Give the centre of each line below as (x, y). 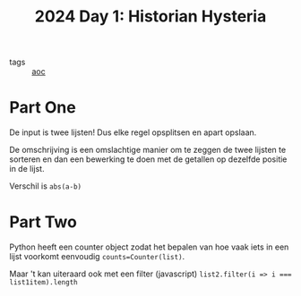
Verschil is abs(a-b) (46, 186)
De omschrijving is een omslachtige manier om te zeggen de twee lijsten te (148, 150)
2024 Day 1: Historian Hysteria (150, 17)
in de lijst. (27, 169)
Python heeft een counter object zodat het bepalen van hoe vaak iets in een (149, 247)
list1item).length (43, 283)
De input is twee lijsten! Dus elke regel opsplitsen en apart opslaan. (133, 132)
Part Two (43, 222)
